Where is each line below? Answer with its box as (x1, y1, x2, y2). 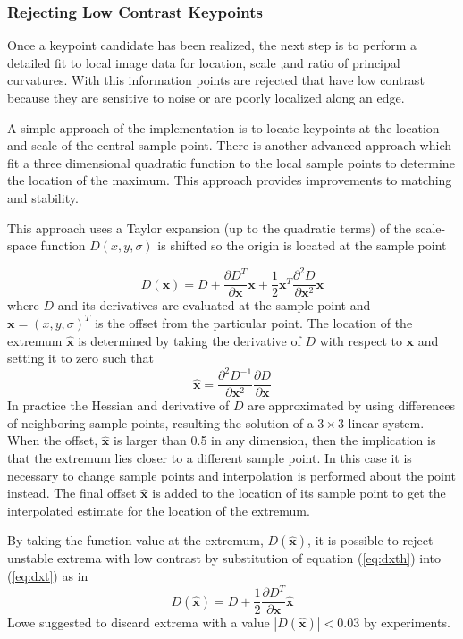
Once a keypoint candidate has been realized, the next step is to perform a (7, 36, 417, 55)
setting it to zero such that (7, 349, 154, 367)
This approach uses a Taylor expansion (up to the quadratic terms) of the (7, 218, 412, 237)
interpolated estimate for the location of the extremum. (7, 500, 310, 519)
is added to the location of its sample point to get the (152, 483, 446, 502)
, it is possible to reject (307, 531, 434, 550)
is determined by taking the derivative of (78, 331, 301, 349)
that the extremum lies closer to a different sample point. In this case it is (7, 449, 412, 467)
